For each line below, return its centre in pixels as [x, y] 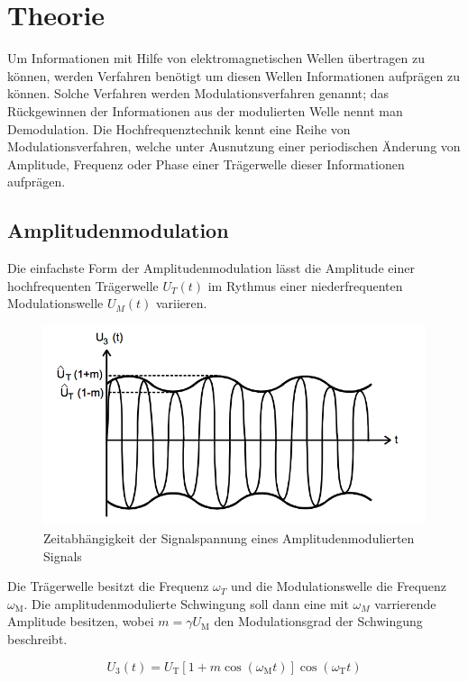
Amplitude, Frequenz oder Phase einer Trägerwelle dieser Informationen [206, 164]
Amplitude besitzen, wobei [81, 621]
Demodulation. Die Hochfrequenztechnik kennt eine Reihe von [179, 128]
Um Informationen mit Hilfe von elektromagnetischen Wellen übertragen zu [216, 58]
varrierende [405, 603]
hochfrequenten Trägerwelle [83, 285]
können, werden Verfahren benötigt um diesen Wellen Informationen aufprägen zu [234, 75]
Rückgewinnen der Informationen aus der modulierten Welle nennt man [205, 110]
